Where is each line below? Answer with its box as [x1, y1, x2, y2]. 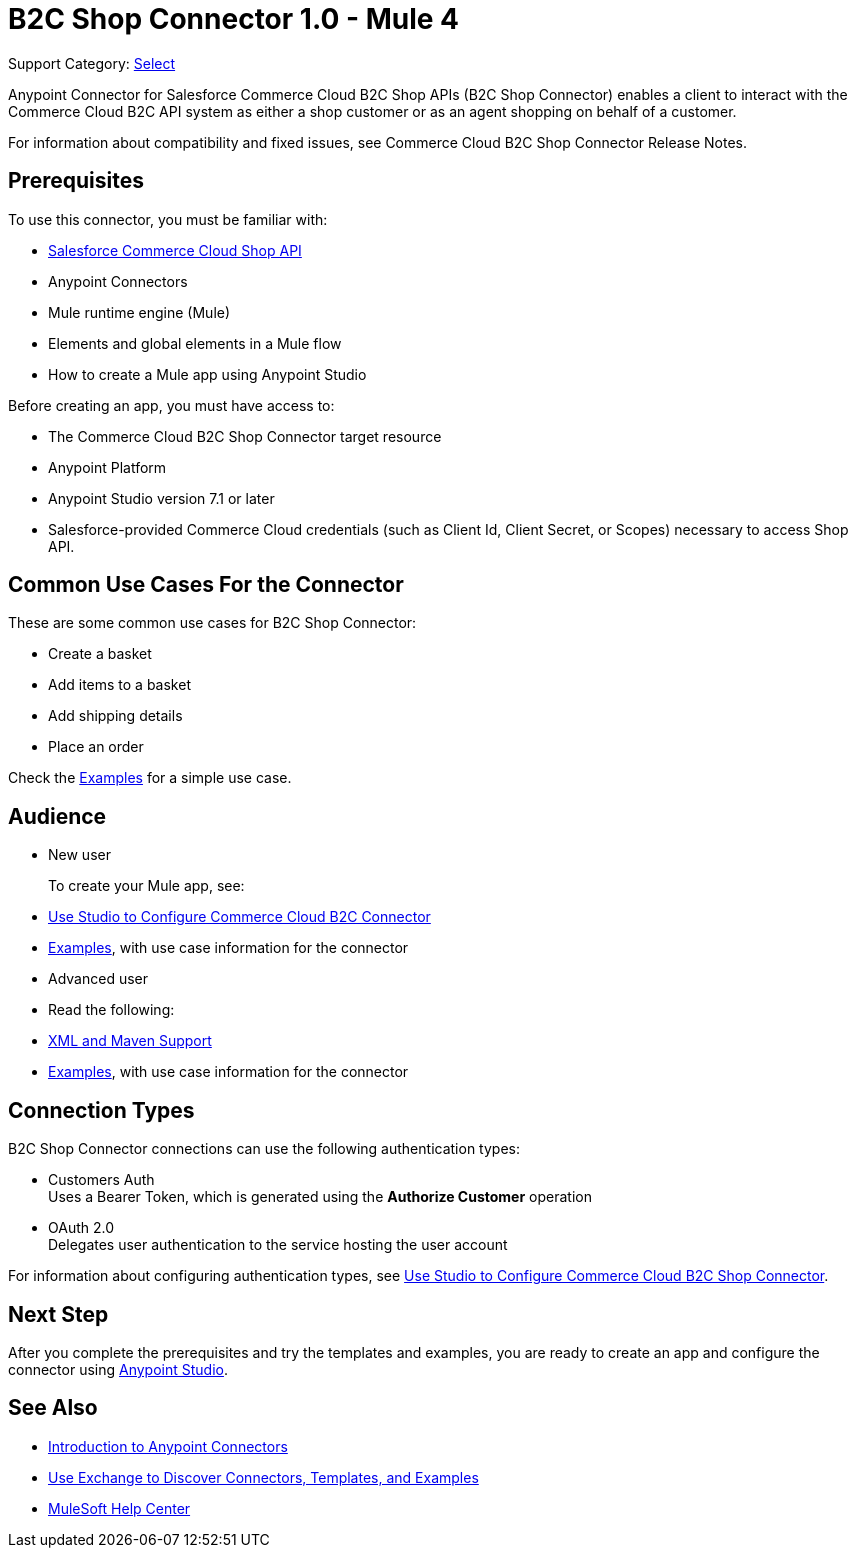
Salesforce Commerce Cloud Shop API [48, 241, 302, 259]
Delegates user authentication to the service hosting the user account [48, 1236, 508, 1254]
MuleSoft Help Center [48, 1499, 191, 1517]
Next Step [8, 1301, 109, 1327]
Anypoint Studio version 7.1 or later [48, 489, 275, 507]
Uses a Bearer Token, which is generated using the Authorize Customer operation [48, 1188, 592, 1206]
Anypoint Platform [48, 458, 167, 476]
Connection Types [8, 1097, 195, 1123]
